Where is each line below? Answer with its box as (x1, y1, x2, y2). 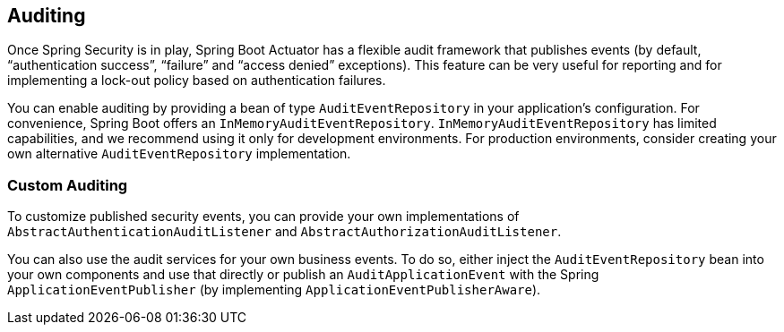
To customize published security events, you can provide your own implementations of (7, 209, 520, 225)
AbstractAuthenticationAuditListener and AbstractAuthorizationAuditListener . (7, 224, 562, 240)
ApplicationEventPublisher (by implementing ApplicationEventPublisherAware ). (7, 282, 541, 298)
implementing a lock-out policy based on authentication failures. (7, 72, 386, 89)
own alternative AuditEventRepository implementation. (7, 146, 351, 162)
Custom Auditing (7, 175, 128, 194)
